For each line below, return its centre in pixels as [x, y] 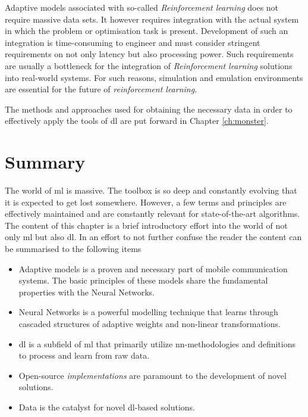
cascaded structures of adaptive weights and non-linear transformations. [150, 323]
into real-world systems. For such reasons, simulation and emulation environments [154, 77]
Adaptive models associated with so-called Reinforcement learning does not [142, 7]
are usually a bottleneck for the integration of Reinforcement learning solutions [149, 65]
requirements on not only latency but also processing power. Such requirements [149, 54]
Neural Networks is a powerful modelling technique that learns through [148, 312]
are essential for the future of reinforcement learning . [101, 89]
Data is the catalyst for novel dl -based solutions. [107, 407]
